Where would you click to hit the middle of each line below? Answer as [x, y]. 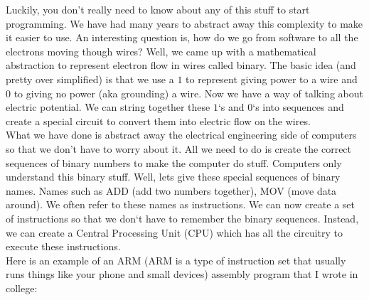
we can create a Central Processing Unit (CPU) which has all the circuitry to [175, 232]
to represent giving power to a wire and [272, 79]
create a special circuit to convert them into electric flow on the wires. [158, 120]
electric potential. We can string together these [108, 107]
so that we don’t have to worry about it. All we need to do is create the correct [179, 148]
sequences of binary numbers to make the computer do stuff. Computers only [174, 162]
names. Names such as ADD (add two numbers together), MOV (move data [171, 190]
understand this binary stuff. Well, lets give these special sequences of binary [173, 177]
